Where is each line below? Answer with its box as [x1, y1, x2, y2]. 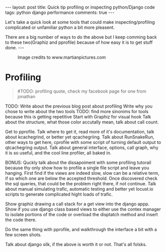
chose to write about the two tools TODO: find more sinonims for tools [5, 108, 149, 114]
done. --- [5, 45, 24, 50]
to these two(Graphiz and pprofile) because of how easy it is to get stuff [5, 39, 153, 45]
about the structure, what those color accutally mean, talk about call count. [5, 119, 159, 125]
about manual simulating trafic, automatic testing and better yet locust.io [5, 186, 154, 192]
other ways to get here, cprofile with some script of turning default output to [5, 139, 162, 145]
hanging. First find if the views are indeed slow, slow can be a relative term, [5, 170, 160, 176]
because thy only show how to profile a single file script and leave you [5, 164, 149, 171]
